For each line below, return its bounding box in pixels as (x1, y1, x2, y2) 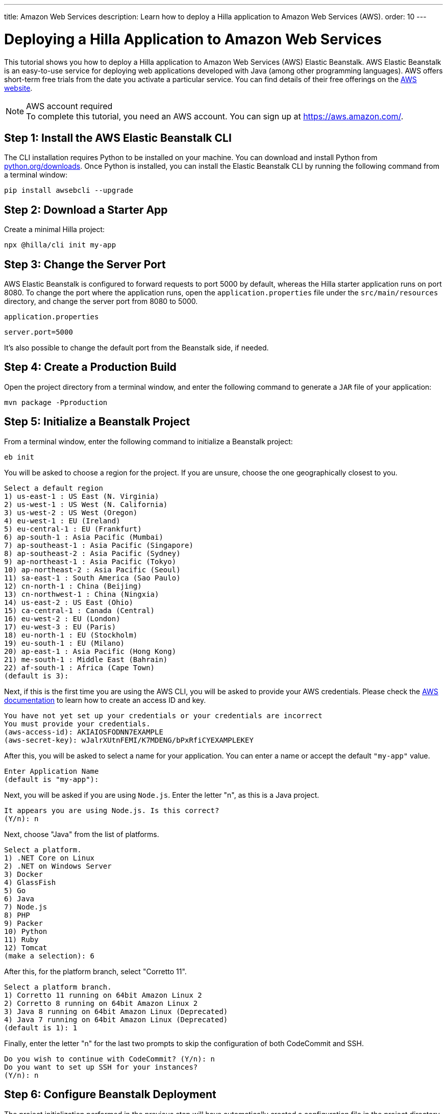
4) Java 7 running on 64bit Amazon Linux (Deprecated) (4, 1015, 228, 1024)
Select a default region (4, 484, 103, 492)
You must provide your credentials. (4, 719, 151, 728)
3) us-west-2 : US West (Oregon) (4, 508, 138, 517)
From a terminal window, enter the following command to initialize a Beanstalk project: (4, 437, 293, 446)
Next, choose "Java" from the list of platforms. (4, 829, 159, 839)
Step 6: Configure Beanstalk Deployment (4, 1088, 216, 1101)
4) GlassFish (4, 878, 56, 887)
